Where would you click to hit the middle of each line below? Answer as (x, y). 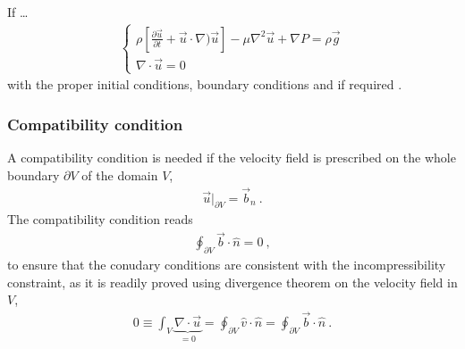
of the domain (120, 174)
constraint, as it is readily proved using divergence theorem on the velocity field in (232, 282)
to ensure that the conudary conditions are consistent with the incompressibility (227, 265)
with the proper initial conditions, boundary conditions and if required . (205, 84)
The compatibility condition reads (100, 219)
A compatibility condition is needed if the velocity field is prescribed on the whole (232, 158)
